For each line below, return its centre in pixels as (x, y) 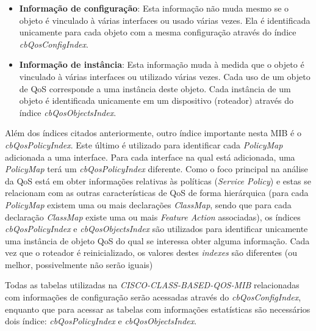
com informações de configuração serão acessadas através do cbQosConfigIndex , (153, 297)
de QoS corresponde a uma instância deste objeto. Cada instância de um (155, 88)
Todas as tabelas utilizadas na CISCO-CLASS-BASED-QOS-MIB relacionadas (152, 285)
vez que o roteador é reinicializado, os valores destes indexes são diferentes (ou (151, 253)
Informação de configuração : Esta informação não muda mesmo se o (154, 8)
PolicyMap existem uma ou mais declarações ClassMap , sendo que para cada (148, 204)
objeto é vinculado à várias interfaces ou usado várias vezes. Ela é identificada (165, 20)
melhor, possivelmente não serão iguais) (79, 264)
